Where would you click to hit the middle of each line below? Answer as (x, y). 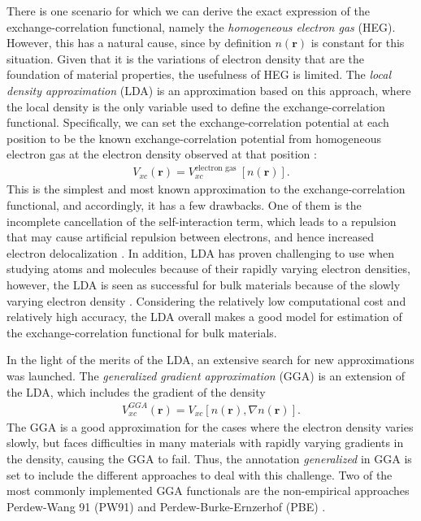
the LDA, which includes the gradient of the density (136, 391)
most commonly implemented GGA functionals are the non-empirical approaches (208, 491)
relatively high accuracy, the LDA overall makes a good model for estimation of (204, 317)
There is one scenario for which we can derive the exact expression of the (188, 11)
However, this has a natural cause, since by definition (139, 43)
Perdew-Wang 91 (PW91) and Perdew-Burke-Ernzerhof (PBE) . (166, 506)
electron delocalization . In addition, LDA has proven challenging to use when (201, 252)
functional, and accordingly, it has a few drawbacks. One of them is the (184, 205)
